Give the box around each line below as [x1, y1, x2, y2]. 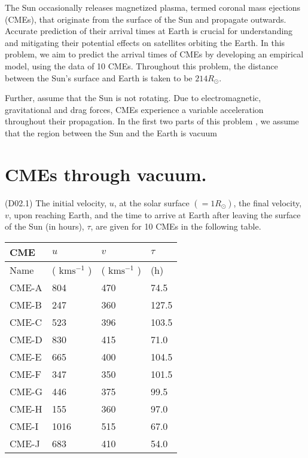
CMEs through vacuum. [5, 161, 207, 186]
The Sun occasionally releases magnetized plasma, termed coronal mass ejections [5, 1, 301, 13]
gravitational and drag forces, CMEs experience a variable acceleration [5, 103, 264, 115]
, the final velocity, [233, 196, 302, 209]
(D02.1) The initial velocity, [5, 196, 107, 209]
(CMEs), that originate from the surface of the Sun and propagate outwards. [5, 13, 286, 25]
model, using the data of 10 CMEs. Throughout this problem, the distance [5, 59, 278, 72]
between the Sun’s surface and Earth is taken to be [5, 71, 193, 84]
